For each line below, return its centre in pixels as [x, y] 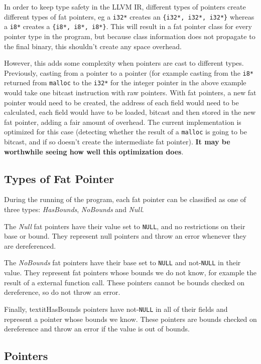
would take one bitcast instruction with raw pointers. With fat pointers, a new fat [130, 92]
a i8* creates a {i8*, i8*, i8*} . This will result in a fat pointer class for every [128, 26]
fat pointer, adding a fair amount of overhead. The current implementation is [123, 122]
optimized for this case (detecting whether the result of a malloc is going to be [125, 132]
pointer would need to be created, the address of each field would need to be [121, 102]
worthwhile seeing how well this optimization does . [94, 151]
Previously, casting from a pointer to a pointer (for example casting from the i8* [129, 72]
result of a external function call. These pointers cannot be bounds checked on [124, 282]
